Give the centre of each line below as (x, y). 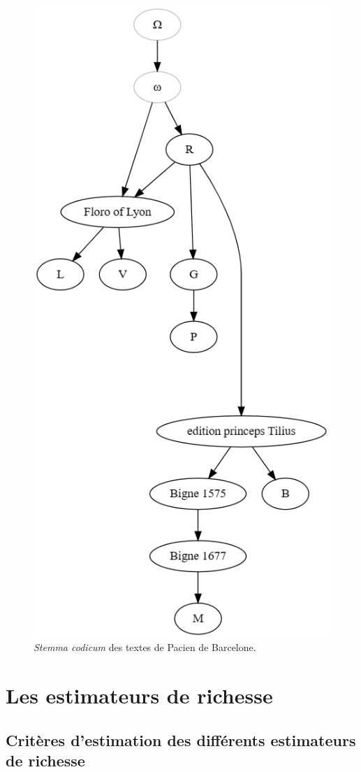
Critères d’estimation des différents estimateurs (181, 739)
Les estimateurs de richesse (139, 695)
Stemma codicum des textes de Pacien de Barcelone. (145, 647)
